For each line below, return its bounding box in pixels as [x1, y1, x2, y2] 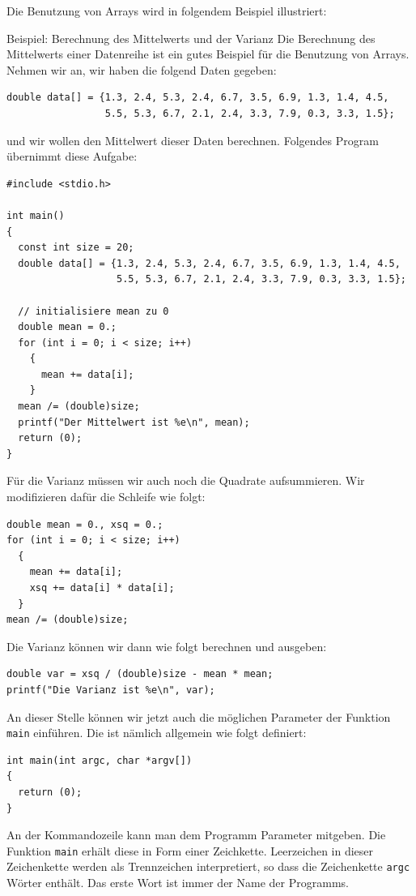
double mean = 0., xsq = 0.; [6, 518, 163, 530]
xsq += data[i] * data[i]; [29, 582, 175, 594]
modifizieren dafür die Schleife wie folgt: [6, 488, 206, 505]
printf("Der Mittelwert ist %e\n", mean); [18, 416, 250, 428]
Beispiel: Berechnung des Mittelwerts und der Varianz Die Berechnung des [6, 29, 376, 46]
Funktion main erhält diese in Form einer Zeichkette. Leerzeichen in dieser [6, 842, 374, 859]
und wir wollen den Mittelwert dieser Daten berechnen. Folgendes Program [6, 131, 379, 148]
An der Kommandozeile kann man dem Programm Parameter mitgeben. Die [6, 826, 386, 843]
